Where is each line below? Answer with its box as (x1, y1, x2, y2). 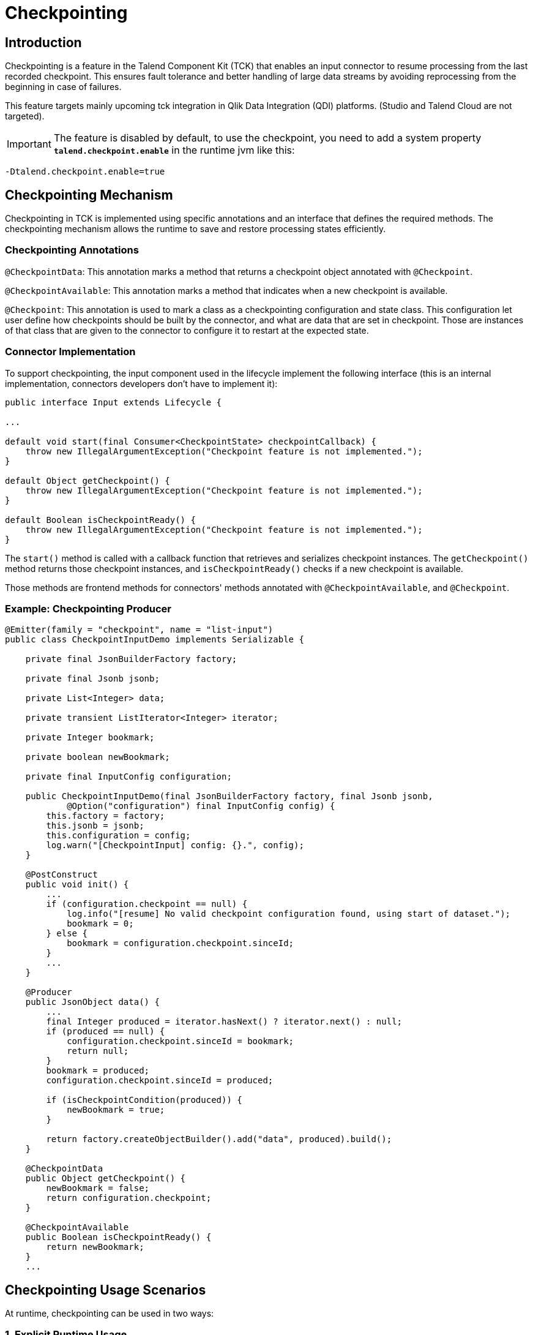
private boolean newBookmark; (25, 752, 170, 762)
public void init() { (25, 879, 129, 890)
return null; (67, 1046, 129, 1056)
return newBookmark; (46, 1242, 144, 1252)
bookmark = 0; (67, 919, 134, 929)
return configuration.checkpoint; (46, 1193, 212, 1203)
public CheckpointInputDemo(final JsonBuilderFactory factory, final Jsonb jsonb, (25, 791, 433, 802)
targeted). (5, 111, 45, 122)
